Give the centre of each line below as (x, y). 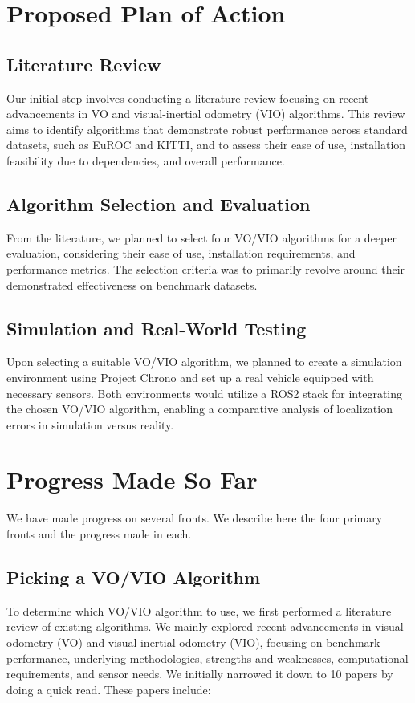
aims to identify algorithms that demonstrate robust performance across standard (207, 129)
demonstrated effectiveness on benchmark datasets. (132, 284)
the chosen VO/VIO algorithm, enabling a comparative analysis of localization (199, 409)
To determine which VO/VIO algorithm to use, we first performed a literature (199, 610)
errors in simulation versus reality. (90, 424)
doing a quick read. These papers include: (109, 689)
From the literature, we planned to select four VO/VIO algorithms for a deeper (201, 237)
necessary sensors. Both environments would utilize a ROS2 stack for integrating (205, 393)
